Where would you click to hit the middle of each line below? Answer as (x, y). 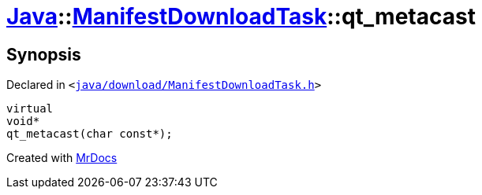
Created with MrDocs (62, 158)
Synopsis (44, 54)
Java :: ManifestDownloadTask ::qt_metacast (241, 17)
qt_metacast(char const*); (90, 134)
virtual (30, 109)
